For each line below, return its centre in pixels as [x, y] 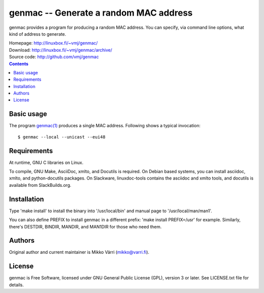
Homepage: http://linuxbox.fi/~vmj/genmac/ [53, 43]
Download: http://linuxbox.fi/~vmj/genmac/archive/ [61, 50]
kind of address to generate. [38, 34]
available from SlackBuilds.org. [40, 185]
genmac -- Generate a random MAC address [101, 13]
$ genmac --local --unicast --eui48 [62, 137]
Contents [19, 64]
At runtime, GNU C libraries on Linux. [46, 162]
